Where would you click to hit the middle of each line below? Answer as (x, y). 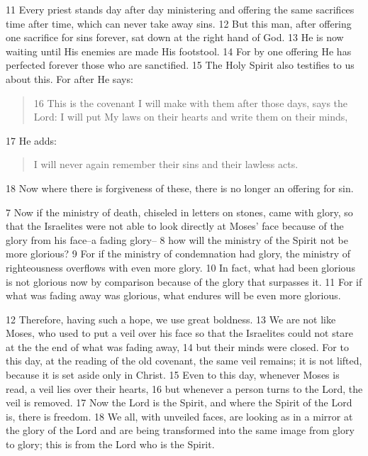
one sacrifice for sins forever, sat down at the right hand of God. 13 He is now (175, 37)
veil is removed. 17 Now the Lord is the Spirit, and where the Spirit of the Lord (179, 402)
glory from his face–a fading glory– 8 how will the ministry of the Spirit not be (177, 239)
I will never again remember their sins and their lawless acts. (166, 164)
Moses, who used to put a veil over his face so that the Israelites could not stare (179, 333)
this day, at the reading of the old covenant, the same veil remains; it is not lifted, (184, 361)
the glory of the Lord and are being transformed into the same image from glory (180, 430)
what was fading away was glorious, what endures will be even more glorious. (173, 295)
